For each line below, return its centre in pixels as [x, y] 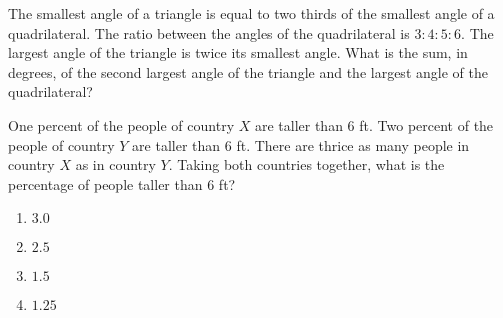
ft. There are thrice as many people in [353, 144]
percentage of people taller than [105, 183]
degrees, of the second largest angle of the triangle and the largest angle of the [248, 71]
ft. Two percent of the [426, 124]
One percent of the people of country [121, 124]
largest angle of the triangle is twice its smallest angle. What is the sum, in [238, 52]
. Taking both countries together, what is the [306, 164]
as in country [115, 164]
